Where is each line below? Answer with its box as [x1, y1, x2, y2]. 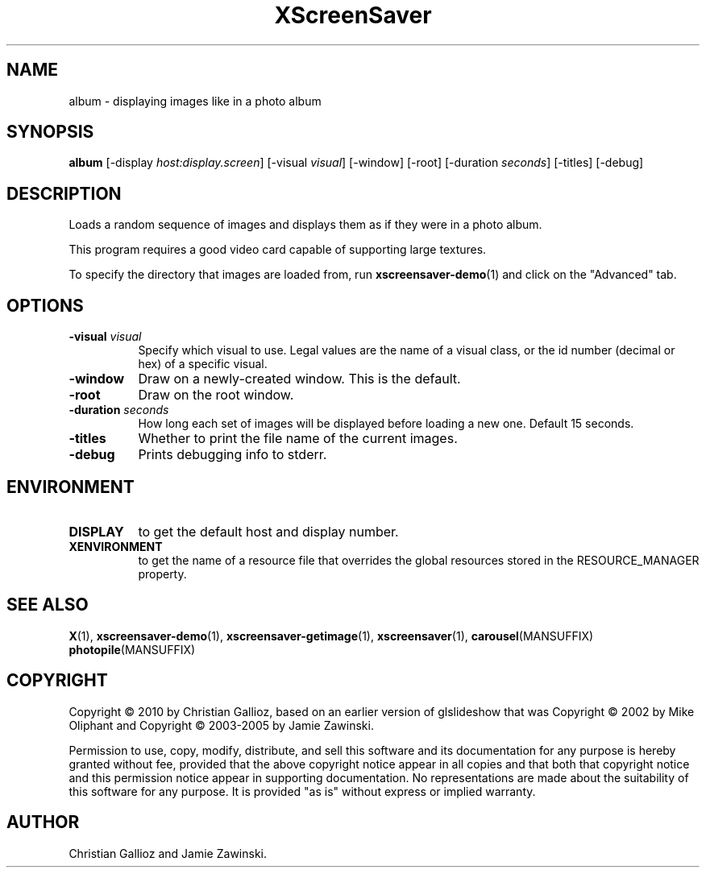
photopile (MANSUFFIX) [69, 642, 196, 657]
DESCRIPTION [6, 183, 122, 204]
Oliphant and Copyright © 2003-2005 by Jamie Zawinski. [69, 718, 374, 732]
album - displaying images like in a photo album [69, 93, 322, 108]
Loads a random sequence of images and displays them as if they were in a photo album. [69, 217, 542, 232]
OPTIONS [6, 295, 84, 316]
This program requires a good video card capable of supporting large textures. [69, 242, 487, 257]
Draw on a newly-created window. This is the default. [138, 371, 461, 387]
